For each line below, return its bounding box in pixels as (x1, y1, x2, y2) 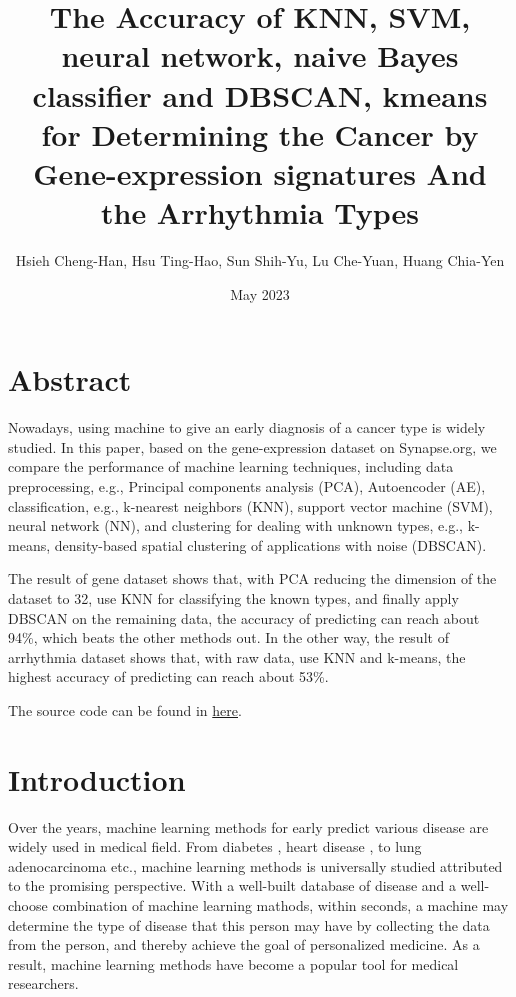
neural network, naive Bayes (61, 35, 459, 76)
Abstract (8, 359, 132, 400)
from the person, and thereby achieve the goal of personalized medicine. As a (8, 934, 480, 955)
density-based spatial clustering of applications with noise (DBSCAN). (54, 534, 487, 555)
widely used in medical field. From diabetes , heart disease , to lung (8, 836, 422, 857)
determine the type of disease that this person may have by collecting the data (8, 914, 490, 935)
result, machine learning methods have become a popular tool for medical (8, 953, 459, 974)
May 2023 (230, 283, 290, 304)
